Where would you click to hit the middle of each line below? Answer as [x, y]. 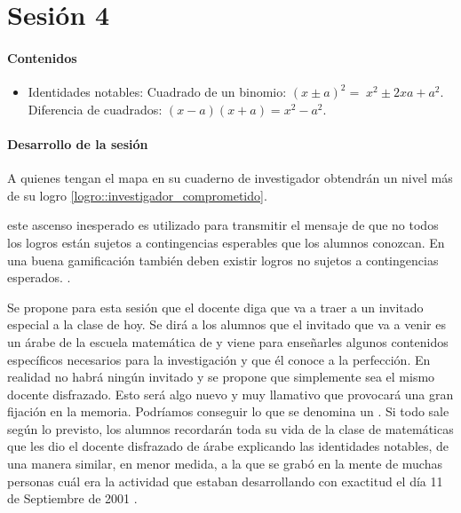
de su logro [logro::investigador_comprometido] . [137, 195]
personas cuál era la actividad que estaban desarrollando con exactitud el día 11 [225, 481]
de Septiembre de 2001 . [72, 498]
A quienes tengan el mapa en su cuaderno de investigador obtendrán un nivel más [230, 178]
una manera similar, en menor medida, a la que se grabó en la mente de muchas [225, 464]
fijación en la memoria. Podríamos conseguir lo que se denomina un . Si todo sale [228, 411]
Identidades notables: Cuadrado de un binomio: [157, 92]
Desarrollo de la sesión [78, 143]
